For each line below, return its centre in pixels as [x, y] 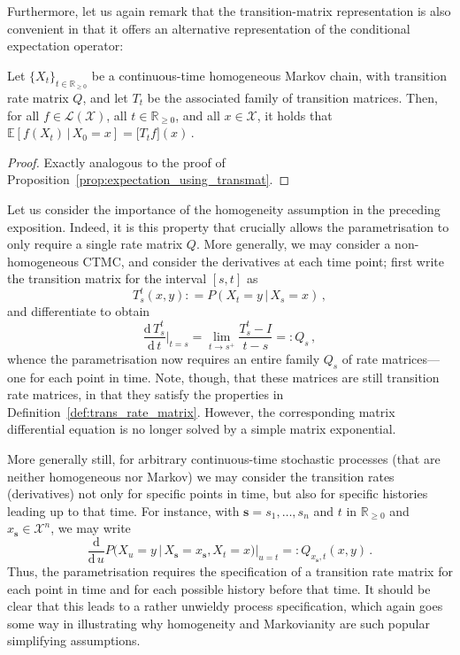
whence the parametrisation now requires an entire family [164, 358]
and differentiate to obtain [79, 311]
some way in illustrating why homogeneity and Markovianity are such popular [218, 623]
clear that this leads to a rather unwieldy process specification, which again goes [225, 606]
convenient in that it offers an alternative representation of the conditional [209, 28]
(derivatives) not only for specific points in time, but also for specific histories [218, 493]
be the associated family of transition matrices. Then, [292, 97]
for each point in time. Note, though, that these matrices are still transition [234, 377]
